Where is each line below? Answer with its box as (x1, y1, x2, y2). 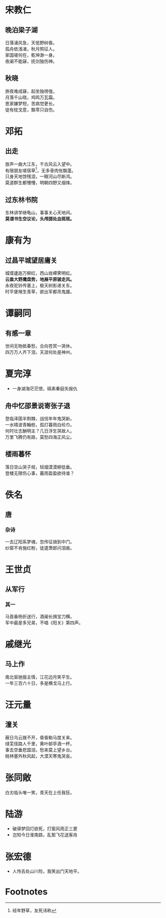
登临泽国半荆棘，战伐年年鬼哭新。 (5, 416, 75, 421)
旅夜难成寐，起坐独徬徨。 (5, 88, 57, 94)
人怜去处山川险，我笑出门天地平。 (12, 868, 82, 875)
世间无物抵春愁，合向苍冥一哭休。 (5, 343, 75, 349)
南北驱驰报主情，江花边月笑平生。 (5, 674, 75, 680)
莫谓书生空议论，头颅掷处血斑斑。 (5, 216, 75, 222)
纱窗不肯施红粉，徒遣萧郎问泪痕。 (5, 544, 75, 551)
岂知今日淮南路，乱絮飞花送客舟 (12, 832, 78, 838)
